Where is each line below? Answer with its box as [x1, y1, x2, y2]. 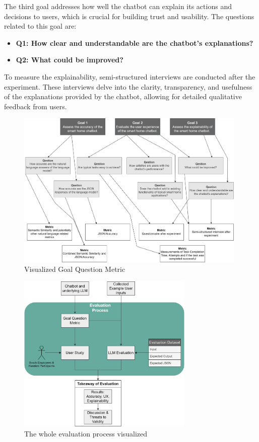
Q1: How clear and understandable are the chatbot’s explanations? [16, 37, 253, 48]
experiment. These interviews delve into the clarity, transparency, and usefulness [4, 81, 252, 92]
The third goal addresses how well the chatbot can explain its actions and [4, 1, 232, 11]
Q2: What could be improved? [16, 54, 123, 65]
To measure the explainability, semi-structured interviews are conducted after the [4, 71, 255, 82]
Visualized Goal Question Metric [24, 264, 125, 274]
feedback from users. [4, 101, 67, 111]
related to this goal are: [4, 21, 77, 31]
